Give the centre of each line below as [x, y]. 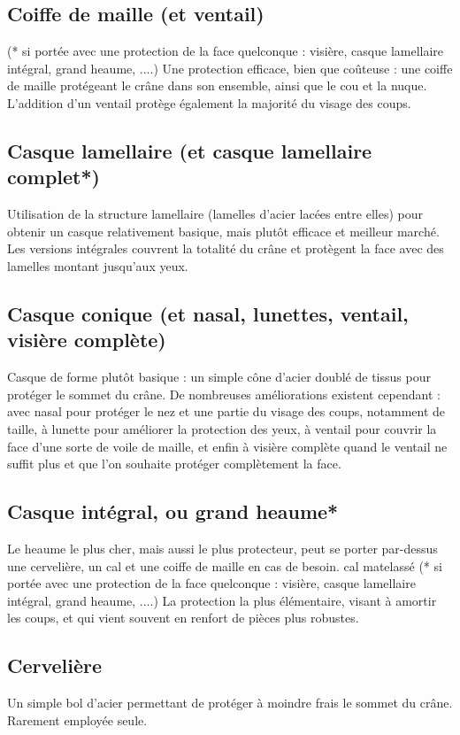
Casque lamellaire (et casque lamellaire [190, 150]
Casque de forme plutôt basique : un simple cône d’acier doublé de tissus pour [219, 377]
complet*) [54, 177]
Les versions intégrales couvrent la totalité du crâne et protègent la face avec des [226, 248]
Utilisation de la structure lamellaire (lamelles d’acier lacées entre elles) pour [215, 214]
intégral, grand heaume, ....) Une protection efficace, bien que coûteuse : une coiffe [230, 68]
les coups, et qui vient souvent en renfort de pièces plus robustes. [183, 618]
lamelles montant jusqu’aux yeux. [98, 265]
